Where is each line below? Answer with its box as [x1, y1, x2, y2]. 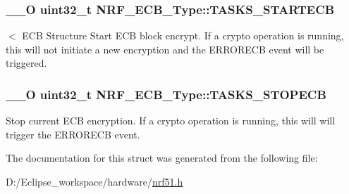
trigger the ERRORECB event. [6, 127, 140, 141]
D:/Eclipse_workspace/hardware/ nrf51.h [6, 174, 183, 188]
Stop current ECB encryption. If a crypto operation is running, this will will [6, 113, 336, 128]
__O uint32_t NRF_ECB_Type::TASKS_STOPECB [6, 85, 326, 103]
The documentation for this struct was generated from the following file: [6, 150, 318, 165]
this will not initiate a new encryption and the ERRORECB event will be [6, 41, 324, 56]
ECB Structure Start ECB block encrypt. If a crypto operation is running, [22, 28, 344, 43]
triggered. [6, 56, 47, 70]
